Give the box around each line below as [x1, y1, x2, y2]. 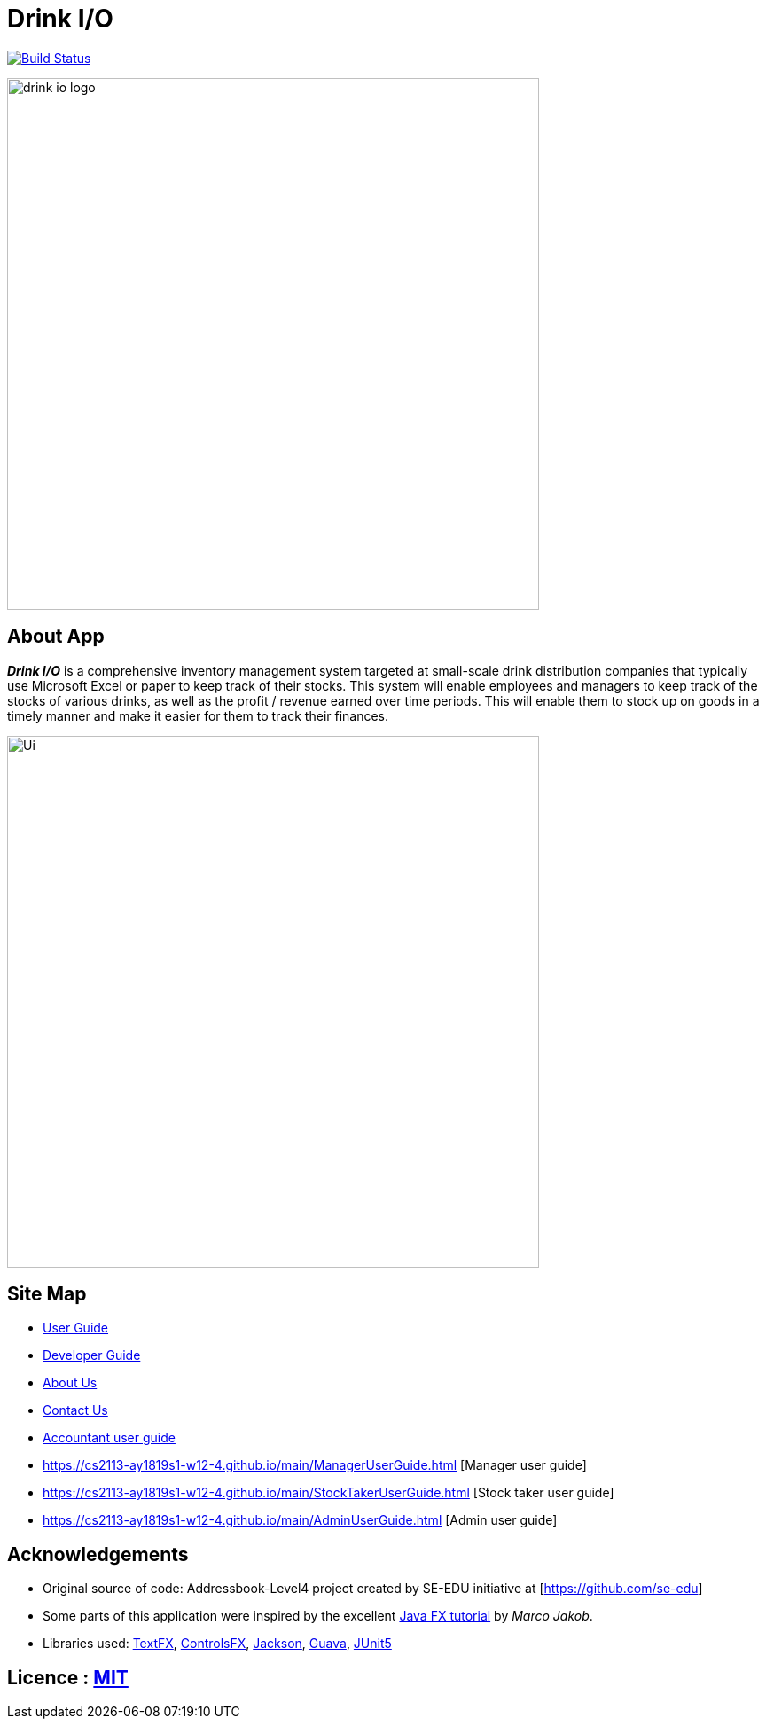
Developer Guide [43, 1347, 141, 1363]
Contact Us [43, 1402, 108, 1418]
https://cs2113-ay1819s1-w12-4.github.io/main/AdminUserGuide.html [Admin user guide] [43, 1512, 558, 1528]
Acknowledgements [7, 1542, 189, 1566]
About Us [43, 1375, 98, 1391]
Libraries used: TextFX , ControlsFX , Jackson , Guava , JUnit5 [43, 1636, 392, 1652]
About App [7, 625, 105, 648]
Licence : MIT [7, 1666, 129, 1689]
